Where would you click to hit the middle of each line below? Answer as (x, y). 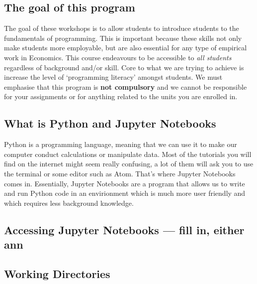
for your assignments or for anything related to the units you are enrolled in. (121, 96)
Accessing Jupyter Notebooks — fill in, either (124, 229)
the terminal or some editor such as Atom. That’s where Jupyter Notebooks (120, 173)
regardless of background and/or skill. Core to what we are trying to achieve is (124, 67)
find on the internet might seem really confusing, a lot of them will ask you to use (129, 164)
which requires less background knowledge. (69, 203)
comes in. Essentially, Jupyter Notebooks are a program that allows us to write (125, 183)
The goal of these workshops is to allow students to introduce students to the (122, 28)
